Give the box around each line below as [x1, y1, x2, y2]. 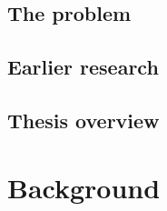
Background [7, 168, 161, 206]
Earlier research [7, 53, 159, 81]
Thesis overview [7, 105, 160, 134]
